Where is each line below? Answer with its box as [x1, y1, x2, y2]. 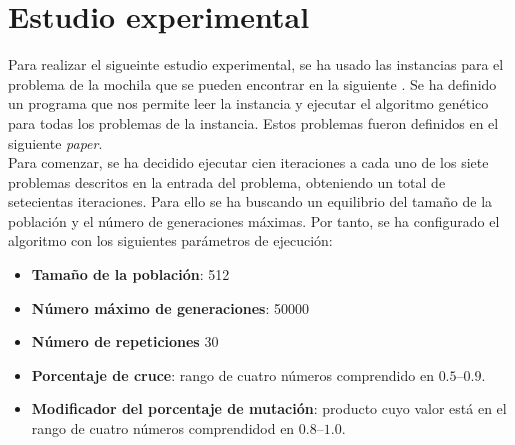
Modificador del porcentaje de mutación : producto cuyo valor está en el [31, 398, 507, 419]
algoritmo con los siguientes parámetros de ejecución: [8, 230, 333, 251]
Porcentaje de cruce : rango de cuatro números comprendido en [31, 364, 434, 385]
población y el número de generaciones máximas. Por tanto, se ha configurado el [8, 210, 500, 231]
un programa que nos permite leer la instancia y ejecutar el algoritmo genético [8, 93, 489, 114]
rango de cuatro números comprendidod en [31, 418, 295, 439]
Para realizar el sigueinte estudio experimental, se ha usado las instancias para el [8, 54, 504, 75]
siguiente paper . [8, 132, 103, 153]
